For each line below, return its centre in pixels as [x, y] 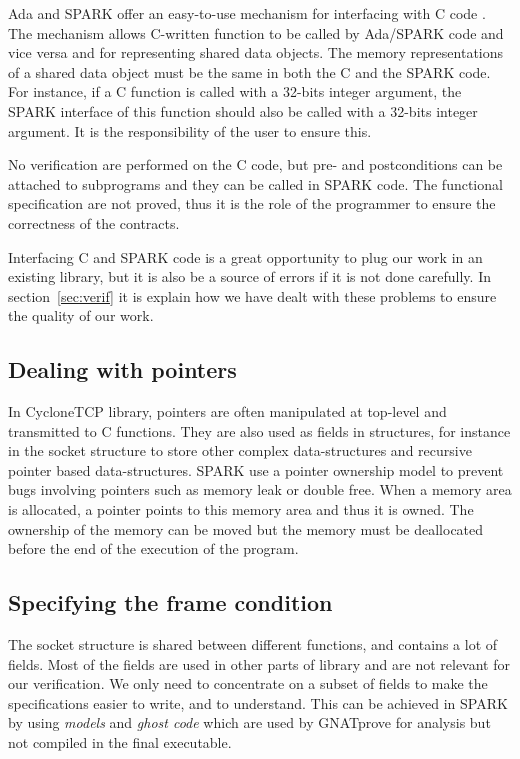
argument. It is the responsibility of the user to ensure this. [190, 130]
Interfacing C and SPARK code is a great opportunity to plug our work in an [245, 256]
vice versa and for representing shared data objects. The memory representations [256, 52]
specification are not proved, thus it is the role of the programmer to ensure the [252, 203]
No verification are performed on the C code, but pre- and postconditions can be [255, 164]
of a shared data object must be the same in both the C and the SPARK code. [249, 71]
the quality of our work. [81, 315]
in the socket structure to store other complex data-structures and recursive [240, 450]
